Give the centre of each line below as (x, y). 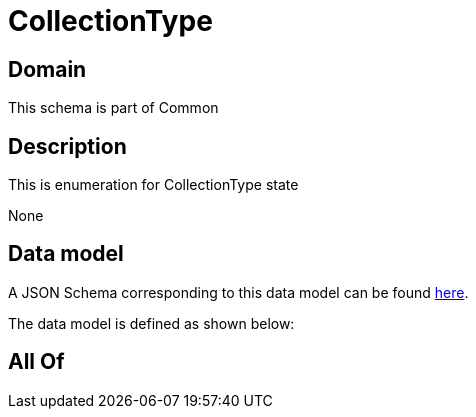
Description (67, 146)
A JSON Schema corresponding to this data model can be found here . (238, 292)
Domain (47, 69)
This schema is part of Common (113, 108)
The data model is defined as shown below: (151, 323)
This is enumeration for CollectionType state (153, 185)
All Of (36, 362)
